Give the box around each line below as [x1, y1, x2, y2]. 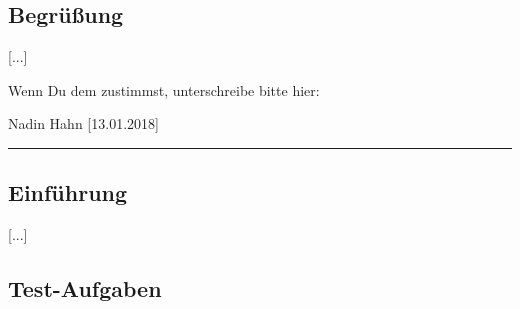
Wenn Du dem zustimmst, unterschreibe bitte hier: [8, 79, 320, 100]
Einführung [8, 177, 128, 208]
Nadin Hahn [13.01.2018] [8, 113, 159, 134]
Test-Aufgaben [8, 273, 162, 304]
